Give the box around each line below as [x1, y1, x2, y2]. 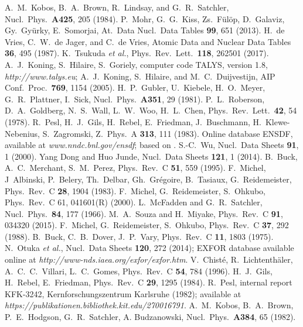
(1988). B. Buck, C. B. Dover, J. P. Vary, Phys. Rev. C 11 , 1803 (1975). [5, 230, 274, 242]
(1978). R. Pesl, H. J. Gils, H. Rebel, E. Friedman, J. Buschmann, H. [5, 115, 261, 128]
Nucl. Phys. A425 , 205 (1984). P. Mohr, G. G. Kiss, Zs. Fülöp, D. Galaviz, [5, 12, 285, 25]
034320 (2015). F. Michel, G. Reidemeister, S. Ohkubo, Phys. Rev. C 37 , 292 [5, 219, 289, 231]
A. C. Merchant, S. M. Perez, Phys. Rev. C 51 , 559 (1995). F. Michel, [5, 161, 266, 174]
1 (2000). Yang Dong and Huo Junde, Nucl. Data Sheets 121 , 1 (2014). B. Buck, [5, 150, 298, 162]
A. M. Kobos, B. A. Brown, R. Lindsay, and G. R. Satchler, [5, 1, 229, 13]
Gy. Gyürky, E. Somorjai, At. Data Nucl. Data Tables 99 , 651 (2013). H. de [5, 24, 285, 36]
